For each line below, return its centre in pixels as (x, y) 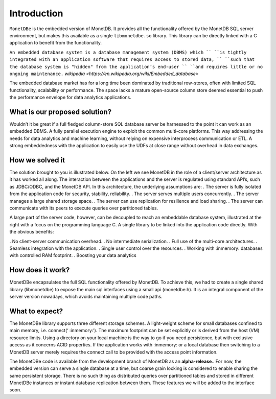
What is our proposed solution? (61, 112)
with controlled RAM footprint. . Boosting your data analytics (73, 255)
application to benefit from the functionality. (56, 43)
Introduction (36, 13)
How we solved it (37, 160)
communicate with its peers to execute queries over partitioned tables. (84, 208)
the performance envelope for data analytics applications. (70, 98)
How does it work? (40, 270)
